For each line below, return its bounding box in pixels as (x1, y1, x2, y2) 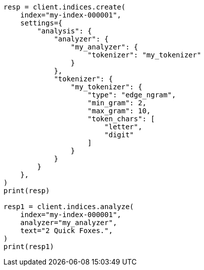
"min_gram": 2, (87, 99, 147, 107)
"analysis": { (37, 27, 92, 35)
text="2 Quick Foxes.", (20, 227, 113, 235)
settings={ (20, 19, 63, 27)
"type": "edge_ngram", (87, 91, 176, 99)
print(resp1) (3, 243, 54, 251)
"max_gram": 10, (87, 107, 151, 115)
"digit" (104, 131, 134, 139)
